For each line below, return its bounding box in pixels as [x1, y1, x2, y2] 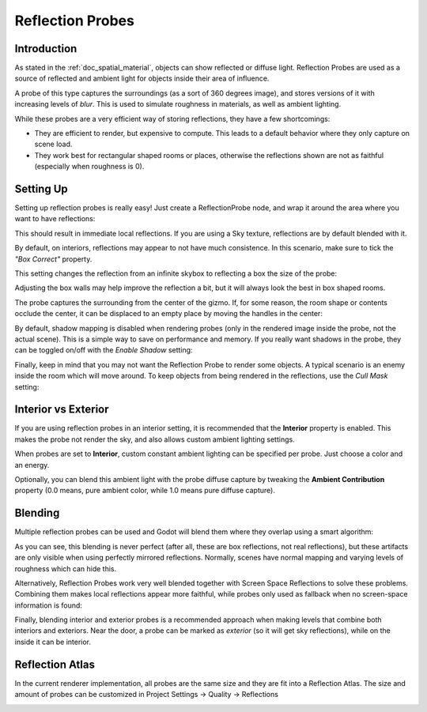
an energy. [14, 460, 50, 469]
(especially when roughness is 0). [34, 162, 145, 171]
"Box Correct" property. [14, 254, 93, 264]
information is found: [14, 601, 83, 610]
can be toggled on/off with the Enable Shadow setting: [14, 345, 193, 355]
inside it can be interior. [14, 637, 91, 646]
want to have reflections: [14, 214, 96, 224]
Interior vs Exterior [14, 403, 110, 416]
